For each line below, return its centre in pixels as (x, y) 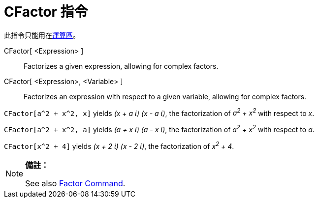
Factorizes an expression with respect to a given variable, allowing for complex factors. (165, 96)
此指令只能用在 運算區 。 (42, 35)
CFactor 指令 (46, 12)
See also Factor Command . (75, 183)
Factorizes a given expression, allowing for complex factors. (121, 66)
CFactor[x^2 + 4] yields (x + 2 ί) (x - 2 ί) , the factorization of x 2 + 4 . (119, 145)
